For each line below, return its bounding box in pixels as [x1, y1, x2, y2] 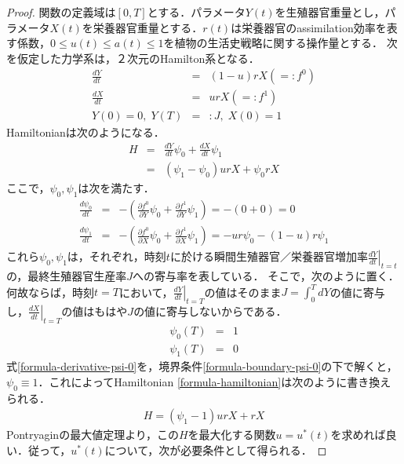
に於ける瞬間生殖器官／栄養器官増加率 [169, 248, 368, 265]
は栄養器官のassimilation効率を [231, 19, 387, 35]
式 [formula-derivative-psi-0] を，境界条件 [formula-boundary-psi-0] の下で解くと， [6, 358, 398, 374]
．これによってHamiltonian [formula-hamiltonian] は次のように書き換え [38, 374, 391, 390]
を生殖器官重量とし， [275, 4, 385, 20]
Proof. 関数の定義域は [6, 4, 116, 20]
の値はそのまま [204, 283, 282, 300]
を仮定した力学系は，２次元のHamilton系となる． [6, 49, 260, 66]
